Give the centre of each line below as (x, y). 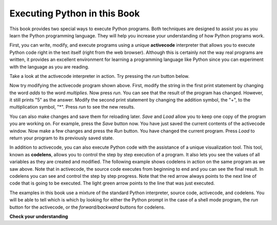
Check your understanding (39, 216)
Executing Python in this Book (75, 13)
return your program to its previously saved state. (62, 138)
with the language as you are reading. (49, 67)
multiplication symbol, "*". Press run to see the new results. (72, 107)
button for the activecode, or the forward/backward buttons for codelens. (87, 207)
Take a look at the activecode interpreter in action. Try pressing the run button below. (100, 76)
